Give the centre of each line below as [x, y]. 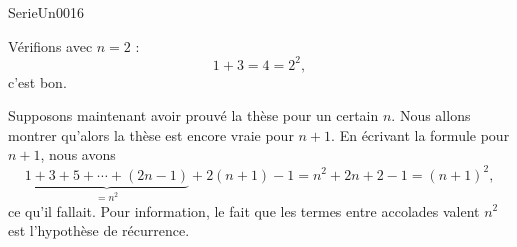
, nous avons [78, 154]
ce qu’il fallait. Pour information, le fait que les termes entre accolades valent [244, 210]
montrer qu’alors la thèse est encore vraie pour [151, 134]
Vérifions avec [50, 45]
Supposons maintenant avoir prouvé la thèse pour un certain [193, 115]
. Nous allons [431, 115]
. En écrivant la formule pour [420, 134]
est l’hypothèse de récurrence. [99, 230]
